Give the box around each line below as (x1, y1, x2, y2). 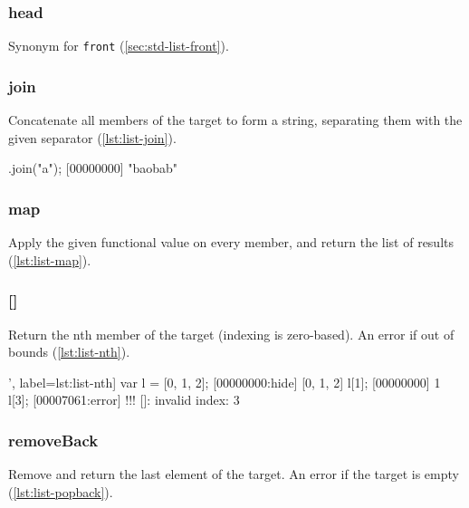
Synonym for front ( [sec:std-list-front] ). (8, 36, 229, 55)
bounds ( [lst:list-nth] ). (8, 342, 130, 361)
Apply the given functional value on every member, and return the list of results (8, 233, 454, 252)
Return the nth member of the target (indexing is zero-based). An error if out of (8, 324, 455, 343)
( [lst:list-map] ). (8, 250, 91, 269)
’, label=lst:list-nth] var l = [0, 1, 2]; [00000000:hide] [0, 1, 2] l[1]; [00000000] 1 (8, 372, 441, 391)
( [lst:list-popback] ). (8, 482, 113, 501)
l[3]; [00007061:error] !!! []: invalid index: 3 (8, 390, 240, 409)
